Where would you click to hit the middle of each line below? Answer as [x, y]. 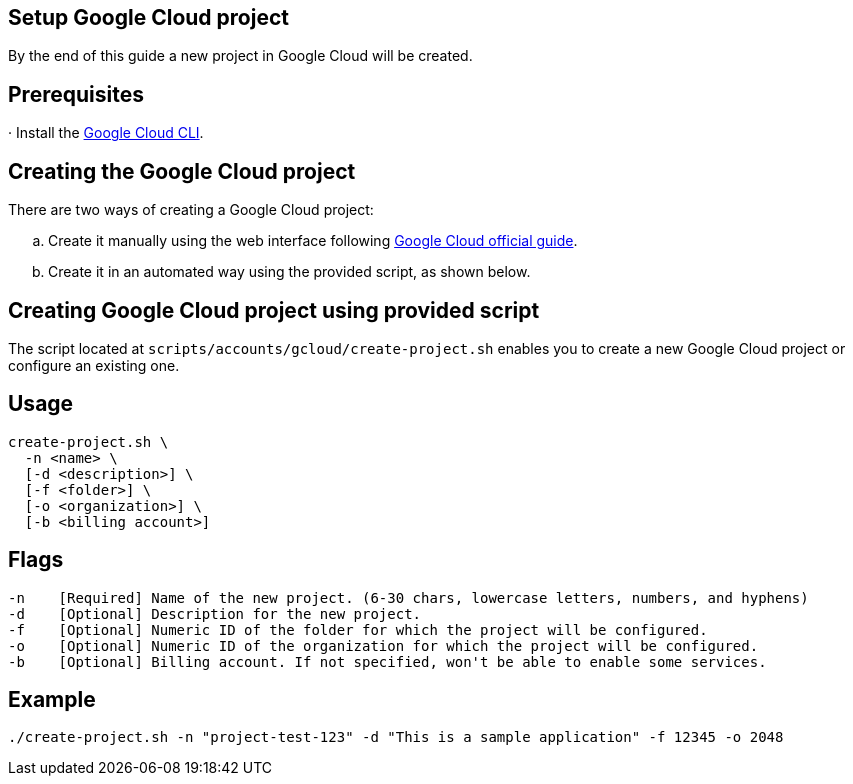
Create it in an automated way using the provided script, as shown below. [289, 272]
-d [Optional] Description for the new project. [215, 613]
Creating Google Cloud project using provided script [274, 310]
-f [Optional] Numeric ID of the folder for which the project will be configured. [358, 629]
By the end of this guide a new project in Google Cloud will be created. [240, 56]
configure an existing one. [94, 365]
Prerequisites [76, 94]
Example [52, 700]
